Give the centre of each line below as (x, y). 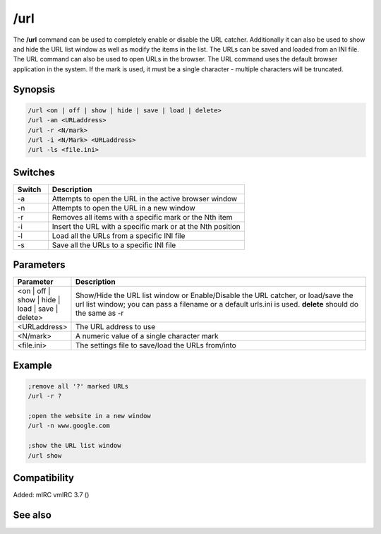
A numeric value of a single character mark (147, 336)
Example (32, 365)
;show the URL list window (74, 446)
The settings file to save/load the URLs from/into (156, 345)
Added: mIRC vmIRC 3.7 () (51, 495)
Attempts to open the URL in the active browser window (145, 198)
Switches (34, 172)
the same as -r (99, 313)
